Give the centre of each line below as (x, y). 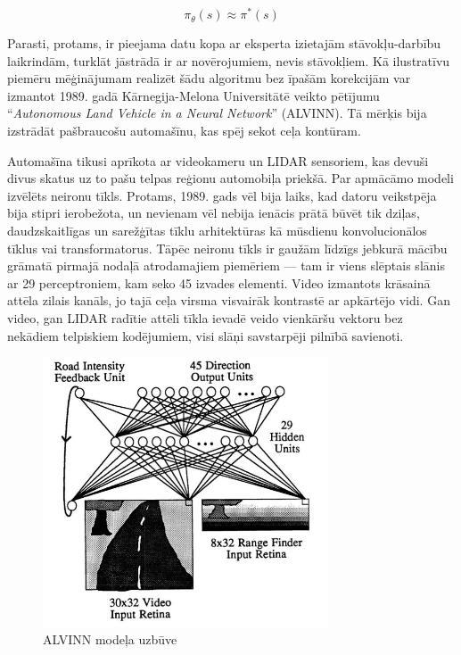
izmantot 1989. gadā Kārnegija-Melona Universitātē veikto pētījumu (193, 95)
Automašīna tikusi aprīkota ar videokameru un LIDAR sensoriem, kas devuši (218, 160)
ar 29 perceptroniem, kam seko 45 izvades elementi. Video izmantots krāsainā (219, 282)
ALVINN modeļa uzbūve (110, 639)
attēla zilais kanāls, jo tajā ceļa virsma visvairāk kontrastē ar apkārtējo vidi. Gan (229, 300)
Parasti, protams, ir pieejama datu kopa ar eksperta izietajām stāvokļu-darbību (224, 43)
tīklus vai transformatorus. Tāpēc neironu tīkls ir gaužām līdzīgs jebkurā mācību (227, 248)
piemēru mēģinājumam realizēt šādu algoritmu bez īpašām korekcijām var (209, 78)
